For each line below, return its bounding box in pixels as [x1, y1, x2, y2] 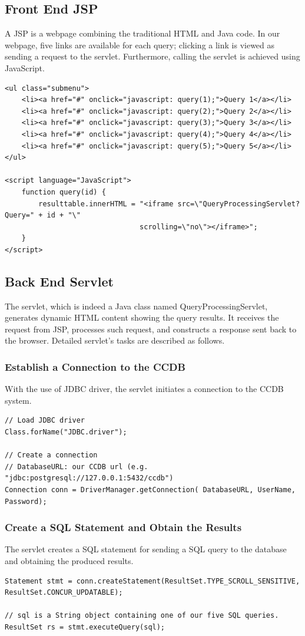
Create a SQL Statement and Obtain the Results [5, 520, 242, 535]
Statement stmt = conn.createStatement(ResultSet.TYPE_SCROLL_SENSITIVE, [5, 576, 300, 585]
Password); [5, 497, 47, 506]
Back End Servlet [5, 272, 114, 290]
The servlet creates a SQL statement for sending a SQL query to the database [5, 543, 287, 555]
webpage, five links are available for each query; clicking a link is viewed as [5, 38, 275, 51]
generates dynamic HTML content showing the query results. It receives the [5, 311, 279, 324]
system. [5, 394, 32, 406]
